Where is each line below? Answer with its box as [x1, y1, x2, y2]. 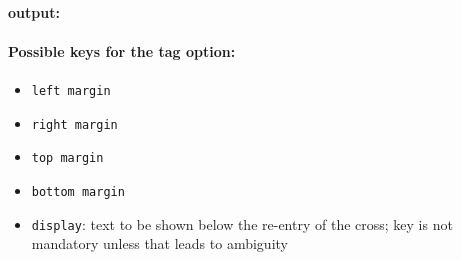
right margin [31, 117, 118, 132]
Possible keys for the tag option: [8, 40, 236, 61]
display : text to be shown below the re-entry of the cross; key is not [31, 213, 453, 234]
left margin [31, 83, 111, 98]
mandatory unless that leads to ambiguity [31, 233, 288, 254]
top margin [31, 151, 104, 166]
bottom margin [31, 184, 125, 199]
